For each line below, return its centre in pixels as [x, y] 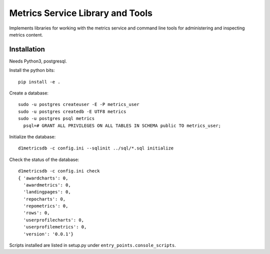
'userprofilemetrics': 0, [55, 227]
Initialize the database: [32, 136]
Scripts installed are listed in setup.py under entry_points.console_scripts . [92, 245]
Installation [27, 49]
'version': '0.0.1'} [48, 234]
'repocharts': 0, [44, 199]
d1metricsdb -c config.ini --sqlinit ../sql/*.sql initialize [96, 148]
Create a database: [29, 93]
